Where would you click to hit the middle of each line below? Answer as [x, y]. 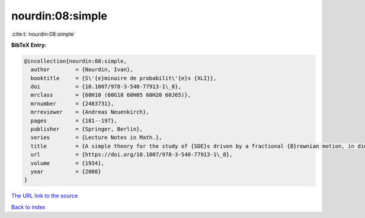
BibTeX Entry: [29, 45]
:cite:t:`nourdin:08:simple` [43, 34]
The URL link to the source [45, 196]
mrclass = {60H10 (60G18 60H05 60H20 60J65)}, [111, 95]
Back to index [28, 207]
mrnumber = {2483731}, [72, 104]
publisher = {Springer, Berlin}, [87, 129]
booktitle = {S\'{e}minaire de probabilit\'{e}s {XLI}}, [124, 78]
